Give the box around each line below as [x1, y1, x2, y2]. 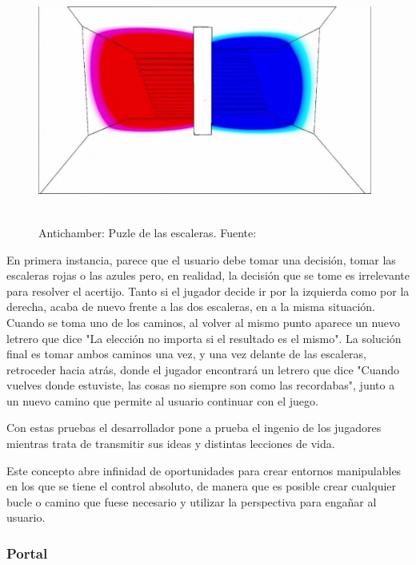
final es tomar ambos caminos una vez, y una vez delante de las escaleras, [6, 345, 367, 362]
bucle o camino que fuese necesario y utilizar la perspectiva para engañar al [6, 493, 377, 510]
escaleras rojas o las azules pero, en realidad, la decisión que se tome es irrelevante [6, 267, 410, 284]
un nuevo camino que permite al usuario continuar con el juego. [6, 392, 318, 409]
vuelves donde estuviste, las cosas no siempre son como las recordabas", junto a [6, 377, 395, 393]
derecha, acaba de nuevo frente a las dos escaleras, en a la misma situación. [6, 298, 375, 315]
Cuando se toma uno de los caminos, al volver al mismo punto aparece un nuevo [6, 313, 400, 330]
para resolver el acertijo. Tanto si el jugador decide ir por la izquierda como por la [6, 282, 410, 299]
